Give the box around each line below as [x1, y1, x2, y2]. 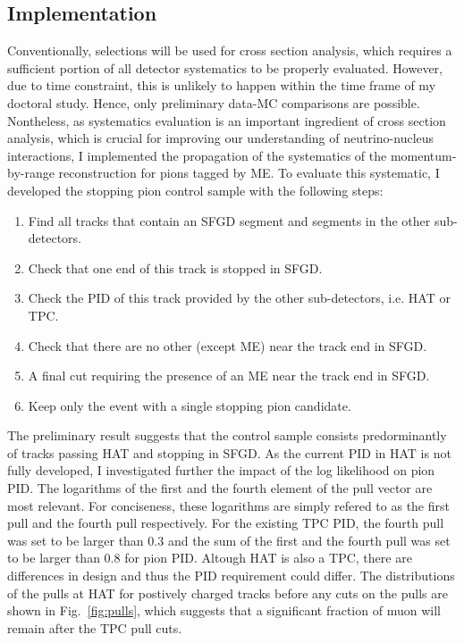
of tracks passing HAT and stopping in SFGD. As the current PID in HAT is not [7, 443, 451, 462]
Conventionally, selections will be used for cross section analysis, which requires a [7, 41, 452, 60]
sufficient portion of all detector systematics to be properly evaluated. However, [7, 58, 443, 77]
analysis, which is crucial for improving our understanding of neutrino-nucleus [7, 129, 434, 147]
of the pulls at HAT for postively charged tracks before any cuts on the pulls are [7, 583, 448, 602]
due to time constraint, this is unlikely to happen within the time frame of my [7, 76, 436, 95]
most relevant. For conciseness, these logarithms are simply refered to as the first [7, 496, 450, 514]
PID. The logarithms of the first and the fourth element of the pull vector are [7, 479, 433, 497]
